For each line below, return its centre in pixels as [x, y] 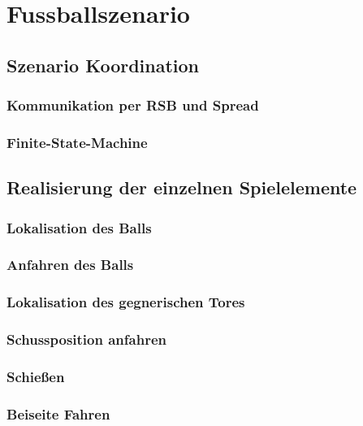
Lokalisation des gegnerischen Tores [126, 302]
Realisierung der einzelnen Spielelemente [182, 187]
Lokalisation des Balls [79, 227]
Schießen [36, 376]
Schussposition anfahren [86, 339]
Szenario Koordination [103, 65]
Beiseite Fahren [58, 413]
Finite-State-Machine [77, 142]
